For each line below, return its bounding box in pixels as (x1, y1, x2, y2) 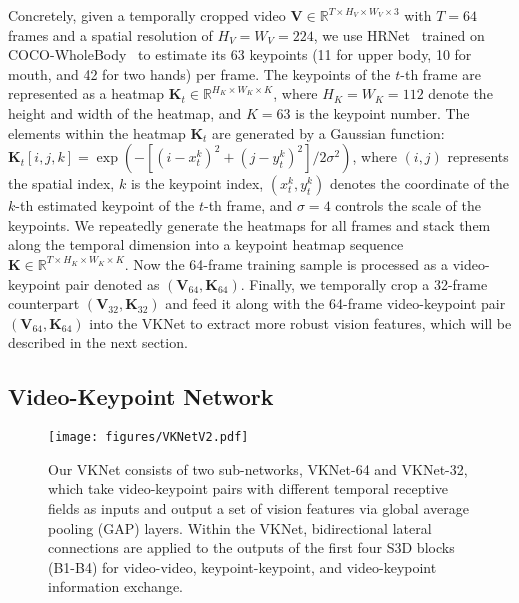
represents (447, 146, 509, 167)
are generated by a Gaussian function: (212, 122, 445, 143)
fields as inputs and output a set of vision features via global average (48, 497, 469, 518)
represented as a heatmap (8, 83, 165, 104)
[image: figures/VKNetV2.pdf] (48, 430, 249, 445)
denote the (428, 83, 493, 104)
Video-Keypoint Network (8, 381, 274, 412)
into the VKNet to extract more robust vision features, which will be (89, 312, 512, 333)
